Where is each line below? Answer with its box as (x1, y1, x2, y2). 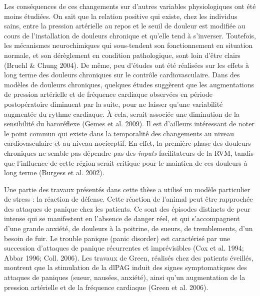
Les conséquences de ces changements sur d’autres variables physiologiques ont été (4, 1, 256, 11)
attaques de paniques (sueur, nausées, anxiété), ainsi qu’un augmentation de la (4, 272, 245, 283)
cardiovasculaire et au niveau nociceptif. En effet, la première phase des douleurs (4, 138, 251, 148)
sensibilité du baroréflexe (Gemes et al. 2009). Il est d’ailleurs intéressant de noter (4, 118, 254, 129)
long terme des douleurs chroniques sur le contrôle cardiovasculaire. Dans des (4, 69, 240, 80)
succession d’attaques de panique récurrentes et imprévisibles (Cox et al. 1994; (4, 243, 244, 253)
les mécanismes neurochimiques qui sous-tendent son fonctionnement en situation (4, 40, 253, 50)
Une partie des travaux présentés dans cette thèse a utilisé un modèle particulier (4, 184, 250, 194)
